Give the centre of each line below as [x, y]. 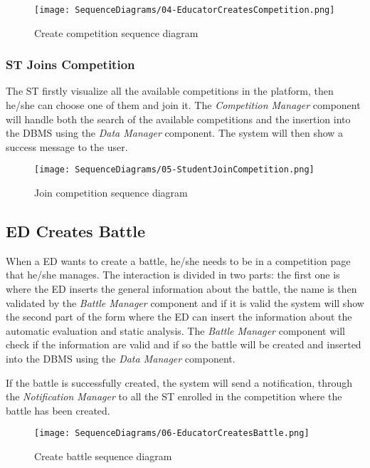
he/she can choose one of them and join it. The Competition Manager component [183, 105]
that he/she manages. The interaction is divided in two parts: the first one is [173, 275]
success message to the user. [67, 146]
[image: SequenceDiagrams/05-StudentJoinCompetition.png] [174, 170]
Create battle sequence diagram [103, 456]
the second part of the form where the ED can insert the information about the [179, 317]
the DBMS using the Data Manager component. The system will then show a [175, 133]
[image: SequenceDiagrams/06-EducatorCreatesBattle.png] [172, 433]
